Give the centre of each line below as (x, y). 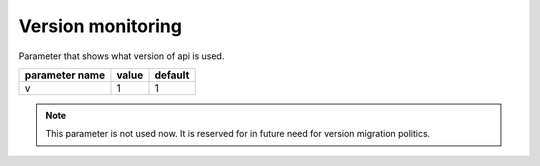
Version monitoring (100, 26)
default (172, 75)
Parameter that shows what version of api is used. (121, 56)
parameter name (64, 75)
